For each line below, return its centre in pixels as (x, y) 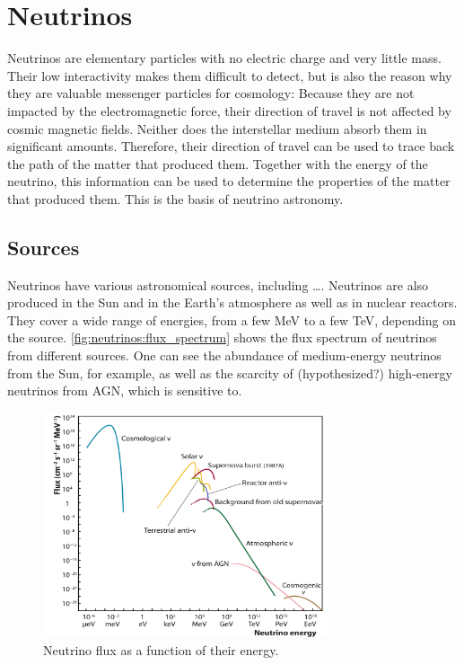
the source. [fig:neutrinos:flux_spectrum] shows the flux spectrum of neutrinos (222, 337)
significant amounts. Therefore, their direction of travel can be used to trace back (231, 146)
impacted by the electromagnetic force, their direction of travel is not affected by (229, 110)
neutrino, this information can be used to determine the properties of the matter (229, 181)
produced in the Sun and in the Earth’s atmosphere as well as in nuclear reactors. (232, 302)
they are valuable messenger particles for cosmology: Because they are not (211, 93)
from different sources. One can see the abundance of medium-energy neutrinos (224, 355)
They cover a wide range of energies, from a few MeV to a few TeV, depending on (232, 319)
